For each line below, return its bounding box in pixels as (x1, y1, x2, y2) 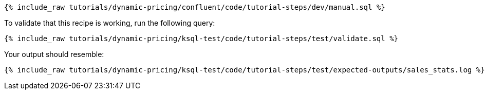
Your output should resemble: (4, 50, 104, 59)
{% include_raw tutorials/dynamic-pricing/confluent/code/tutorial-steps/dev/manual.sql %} (4, 3, 385, 11)
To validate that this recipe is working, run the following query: (4, 18, 215, 27)
